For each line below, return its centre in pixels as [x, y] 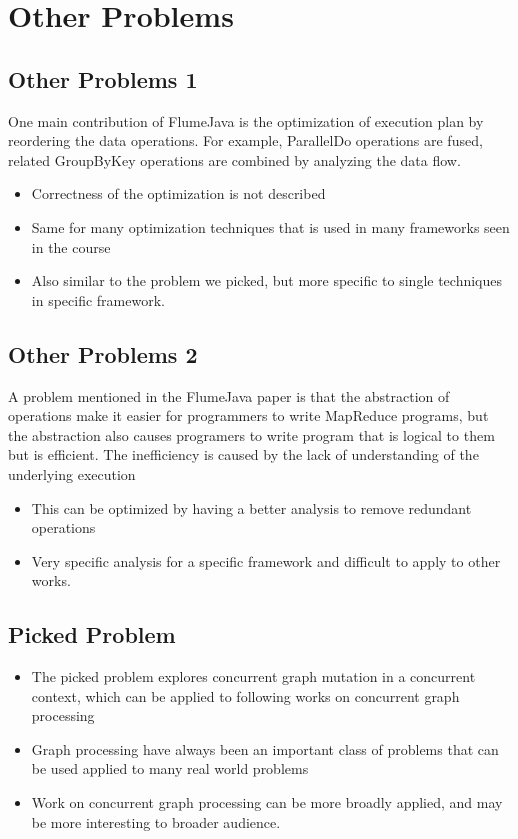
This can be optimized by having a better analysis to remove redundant [251, 507]
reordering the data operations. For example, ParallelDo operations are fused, [245, 140]
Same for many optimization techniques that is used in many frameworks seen [270, 226]
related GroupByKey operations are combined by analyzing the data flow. [234, 159]
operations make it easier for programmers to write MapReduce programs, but [248, 415]
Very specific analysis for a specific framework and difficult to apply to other [266, 560]
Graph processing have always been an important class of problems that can [265, 748]
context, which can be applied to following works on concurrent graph [245, 695]
